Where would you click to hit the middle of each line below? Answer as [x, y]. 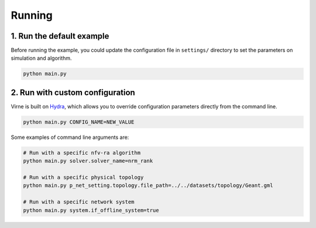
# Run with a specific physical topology [83, 178]
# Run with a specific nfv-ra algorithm [82, 153]
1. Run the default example [60, 36]
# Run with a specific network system [79, 202]
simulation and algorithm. [41, 58]
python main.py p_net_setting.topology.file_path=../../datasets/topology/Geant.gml [148, 186]
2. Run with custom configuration [73, 92]
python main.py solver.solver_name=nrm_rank [88, 161]
